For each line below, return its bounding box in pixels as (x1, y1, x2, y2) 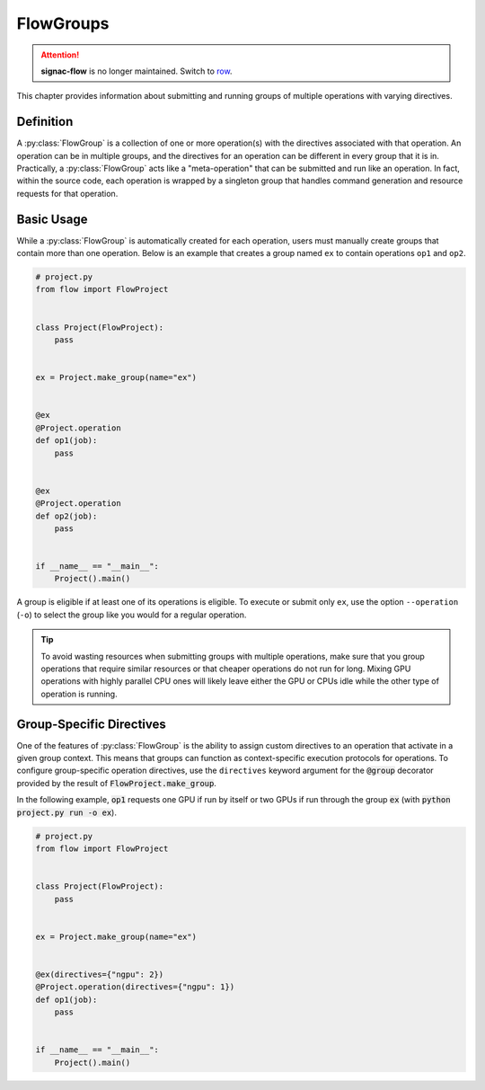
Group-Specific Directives (16, 716, 166, 731)
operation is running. (40, 688, 118, 699)
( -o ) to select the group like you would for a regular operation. (16, 609, 247, 620)
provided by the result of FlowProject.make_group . (16, 777, 217, 788)
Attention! (40, 49, 80, 60)
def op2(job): (35, 510, 98, 521)
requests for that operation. (16, 188, 119, 199)
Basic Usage (16, 211, 88, 226)
